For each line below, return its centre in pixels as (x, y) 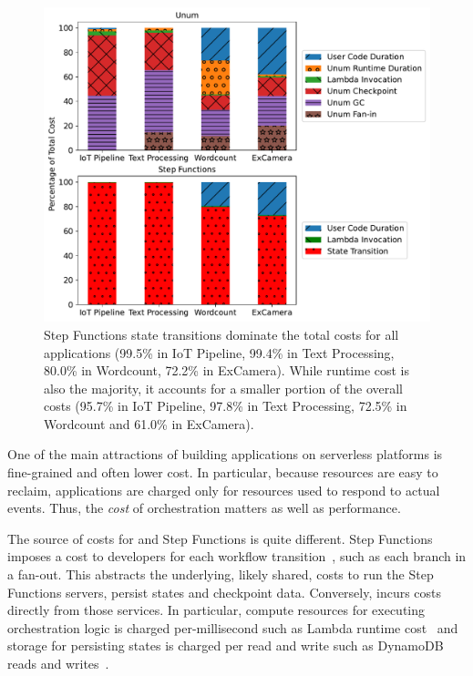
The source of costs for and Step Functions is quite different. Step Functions (220, 538)
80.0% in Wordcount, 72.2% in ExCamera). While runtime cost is (227, 370)
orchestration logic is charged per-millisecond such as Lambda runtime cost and (233, 627)
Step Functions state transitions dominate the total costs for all (221, 334)
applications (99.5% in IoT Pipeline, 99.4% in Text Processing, (219, 352)
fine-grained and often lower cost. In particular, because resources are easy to (223, 472)
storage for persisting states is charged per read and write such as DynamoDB (226, 645)
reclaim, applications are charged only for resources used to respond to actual (224, 490)
